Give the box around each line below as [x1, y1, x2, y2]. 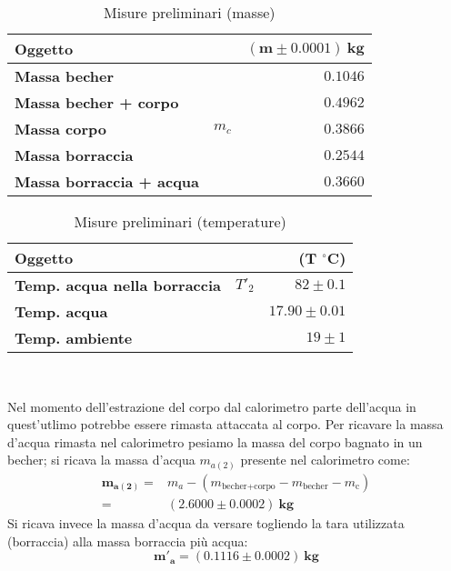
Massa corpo [15, 118, 106, 139]
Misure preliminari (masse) [104, 2, 276, 23]
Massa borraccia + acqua [15, 171, 200, 192]
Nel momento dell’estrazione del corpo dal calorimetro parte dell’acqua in [7, 396, 416, 416]
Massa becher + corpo [15, 92, 179, 113]
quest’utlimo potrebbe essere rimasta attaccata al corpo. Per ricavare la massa [7, 415, 444, 434]
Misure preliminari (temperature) [74, 211, 286, 232]
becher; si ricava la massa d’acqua [7, 450, 195, 469]
